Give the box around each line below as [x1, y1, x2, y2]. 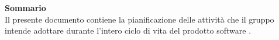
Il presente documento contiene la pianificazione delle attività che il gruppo [5, 13, 274, 25]
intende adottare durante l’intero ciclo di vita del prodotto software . [5, 24, 252, 37]
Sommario [5, 2, 46, 13]
